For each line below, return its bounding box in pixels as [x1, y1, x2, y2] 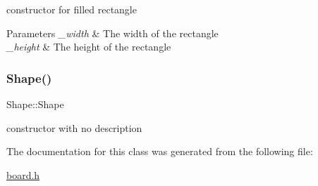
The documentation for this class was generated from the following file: [6, 144, 313, 159]
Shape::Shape [6, 97, 64, 111]
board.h [6, 167, 40, 182]
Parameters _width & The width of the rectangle [6, 25, 219, 40]
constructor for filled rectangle [6, 2, 137, 16]
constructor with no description [6, 120, 142, 135]
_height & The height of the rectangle [6, 39, 171, 54]
